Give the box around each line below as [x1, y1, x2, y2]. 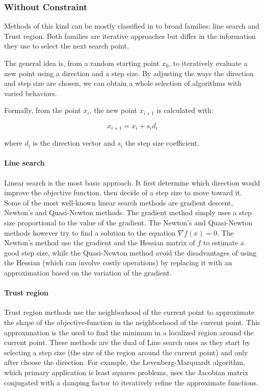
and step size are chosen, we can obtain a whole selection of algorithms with [4, 78, 242, 88]
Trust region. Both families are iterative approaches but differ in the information [4, 30, 256, 41]
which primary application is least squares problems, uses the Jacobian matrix [4, 366, 249, 377]
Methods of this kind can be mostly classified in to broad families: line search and [4, 20, 259, 31]
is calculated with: [156, 105, 214, 116]
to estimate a [203, 237, 244, 248]
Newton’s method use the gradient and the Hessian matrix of [4, 237, 195, 248]
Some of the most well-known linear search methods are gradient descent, [4, 197, 233, 208]
